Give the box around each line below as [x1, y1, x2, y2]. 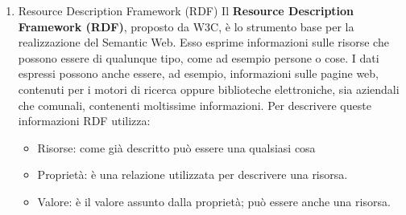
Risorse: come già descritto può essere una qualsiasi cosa [37, 139, 316, 156]
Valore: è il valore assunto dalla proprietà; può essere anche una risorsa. [37, 193, 391, 209]
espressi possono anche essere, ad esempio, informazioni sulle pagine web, [18, 65, 379, 82]
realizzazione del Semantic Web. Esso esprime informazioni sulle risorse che [18, 34, 389, 51]
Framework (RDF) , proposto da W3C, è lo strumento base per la [18, 18, 354, 34]
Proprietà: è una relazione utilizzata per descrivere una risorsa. [37, 166, 348, 183]
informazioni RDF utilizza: [18, 112, 151, 129]
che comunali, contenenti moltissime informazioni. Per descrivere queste [18, 96, 371, 113]
